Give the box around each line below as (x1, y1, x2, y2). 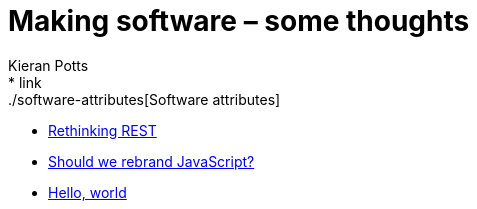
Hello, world (48, 183, 127, 201)
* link (8, 73, 42, 91)
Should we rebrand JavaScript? (48, 152, 255, 170)
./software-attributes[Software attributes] (8, 90, 281, 108)
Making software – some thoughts (8, 4, 470, 38)
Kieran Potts (8, 56, 89, 74)
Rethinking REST (48, 121, 157, 139)
